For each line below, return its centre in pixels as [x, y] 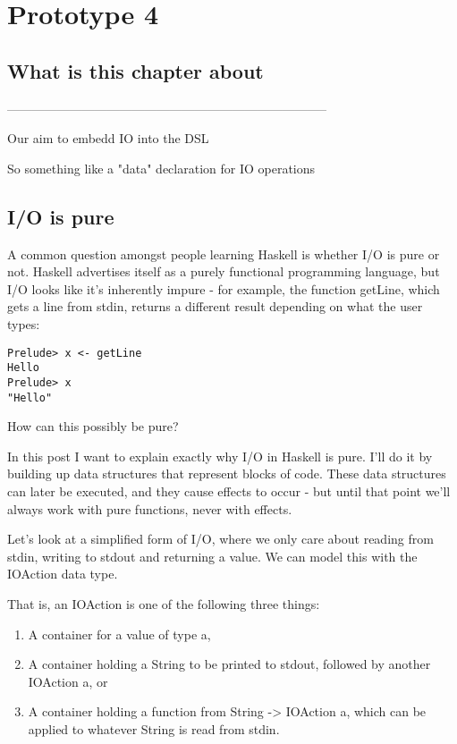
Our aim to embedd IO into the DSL [108, 138]
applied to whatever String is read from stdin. [154, 728]
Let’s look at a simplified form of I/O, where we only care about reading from [220, 539]
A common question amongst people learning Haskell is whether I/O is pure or [224, 254]
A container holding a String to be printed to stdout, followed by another [229, 664]
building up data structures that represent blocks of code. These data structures [227, 473]
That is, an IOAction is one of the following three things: [164, 603]
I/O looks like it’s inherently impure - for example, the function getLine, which [224, 288]
